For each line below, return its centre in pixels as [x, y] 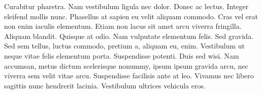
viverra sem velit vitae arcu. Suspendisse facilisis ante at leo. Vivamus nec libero [129, 76]
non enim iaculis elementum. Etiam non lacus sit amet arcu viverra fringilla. [123, 26]
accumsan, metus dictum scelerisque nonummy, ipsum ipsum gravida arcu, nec [126, 65]
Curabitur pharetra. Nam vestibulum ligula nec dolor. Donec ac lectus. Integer [126, 6]
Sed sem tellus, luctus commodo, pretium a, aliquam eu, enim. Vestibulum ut [125, 46]
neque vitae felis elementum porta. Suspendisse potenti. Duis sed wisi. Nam [122, 55]
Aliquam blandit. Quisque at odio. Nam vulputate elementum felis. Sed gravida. [129, 36]
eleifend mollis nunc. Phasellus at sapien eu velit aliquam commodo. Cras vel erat [131, 16]
